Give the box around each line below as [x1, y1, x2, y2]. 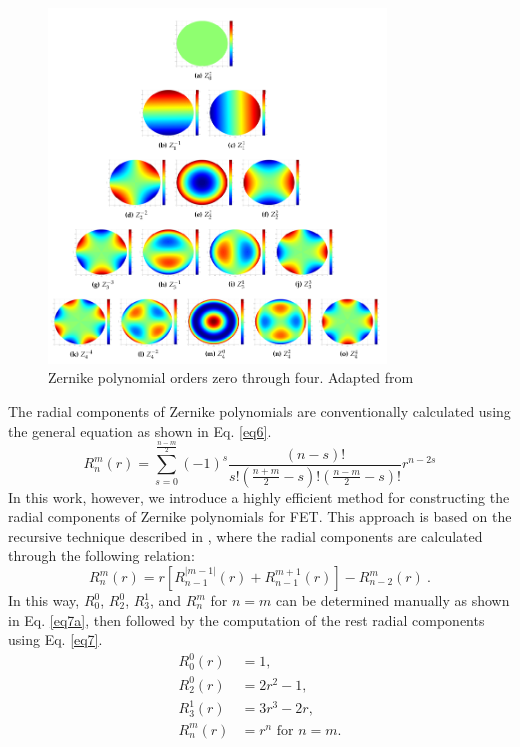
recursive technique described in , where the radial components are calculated [8, 525, 483, 546]
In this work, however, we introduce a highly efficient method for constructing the [8, 486, 510, 507]
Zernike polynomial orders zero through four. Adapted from [48, 367, 414, 388]
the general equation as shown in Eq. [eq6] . [8, 420, 272, 441]
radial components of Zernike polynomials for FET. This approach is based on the [8, 506, 512, 527]
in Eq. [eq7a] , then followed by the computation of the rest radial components [8, 609, 485, 630]
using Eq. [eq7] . [8, 629, 103, 650]
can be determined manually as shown [275, 590, 510, 611]
